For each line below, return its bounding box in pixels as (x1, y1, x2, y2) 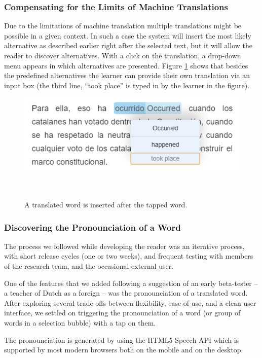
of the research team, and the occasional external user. (4, 261, 174, 271)
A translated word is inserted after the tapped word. (24, 199, 188, 210)
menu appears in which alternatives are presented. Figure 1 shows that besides (4, 60, 248, 70)
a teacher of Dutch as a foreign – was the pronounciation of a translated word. (4, 288, 248, 298)
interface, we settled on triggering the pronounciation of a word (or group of (4, 307, 241, 318)
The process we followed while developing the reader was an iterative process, (4, 240, 245, 251)
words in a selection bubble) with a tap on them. (4, 317, 156, 328)
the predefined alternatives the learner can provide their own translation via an (4, 70, 250, 81)
